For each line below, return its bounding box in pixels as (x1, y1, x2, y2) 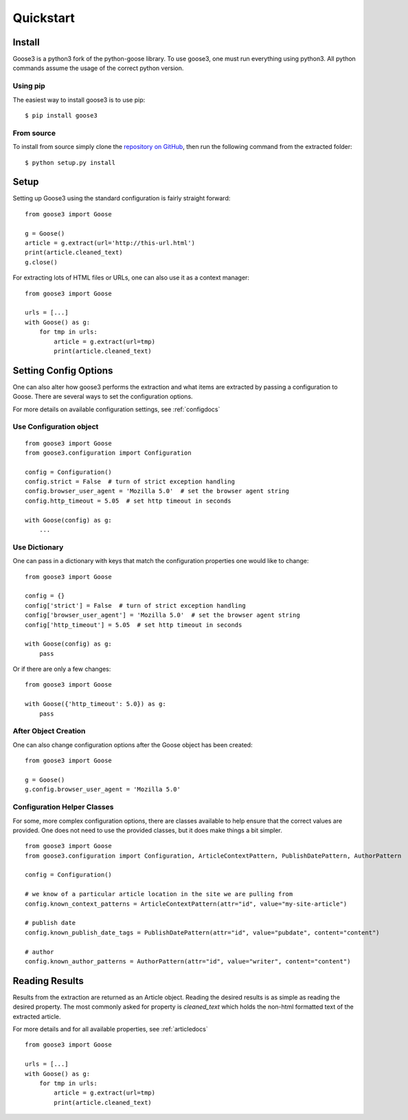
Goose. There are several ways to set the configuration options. (12, 392, 193, 401)
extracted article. (12, 1012, 61, 1020)
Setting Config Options (12, 365, 113, 376)
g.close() (25, 258, 58, 266)
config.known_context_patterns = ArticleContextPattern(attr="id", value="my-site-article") (25, 900, 348, 908)
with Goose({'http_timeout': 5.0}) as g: (25, 700, 166, 708)
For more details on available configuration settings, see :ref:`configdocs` (12, 405, 220, 413)
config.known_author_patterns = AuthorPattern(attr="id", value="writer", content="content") (25, 957, 351, 965)
